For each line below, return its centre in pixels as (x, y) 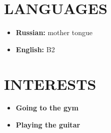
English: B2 (35, 49)
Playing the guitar (48, 125)
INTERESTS (50, 84)
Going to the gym (47, 108)
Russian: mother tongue (54, 32)
